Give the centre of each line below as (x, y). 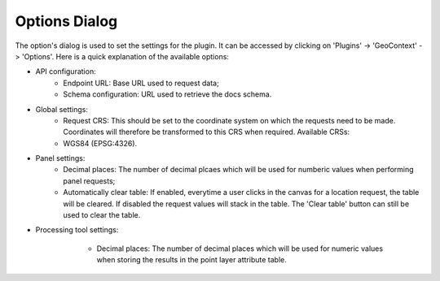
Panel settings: (60, 158)
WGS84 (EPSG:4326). (100, 143)
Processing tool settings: (77, 230)
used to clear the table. (102, 215)
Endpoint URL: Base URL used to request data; (141, 83)
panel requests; (89, 181)
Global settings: (62, 109)
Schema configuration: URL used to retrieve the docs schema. (167, 94)
